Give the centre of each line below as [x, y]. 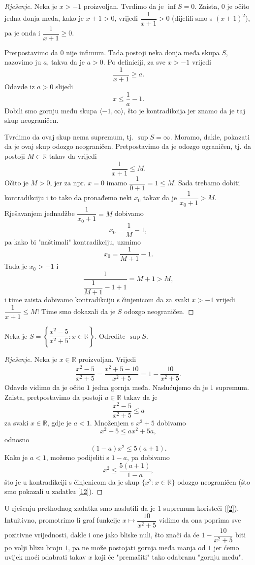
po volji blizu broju [33, 547]
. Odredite [110, 335]
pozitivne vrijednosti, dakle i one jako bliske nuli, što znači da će [102, 535]
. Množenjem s [112, 422]
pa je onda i [22, 33]
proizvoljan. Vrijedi [107, 359]
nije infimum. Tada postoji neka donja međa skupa [143, 52]
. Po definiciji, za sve [134, 62]
